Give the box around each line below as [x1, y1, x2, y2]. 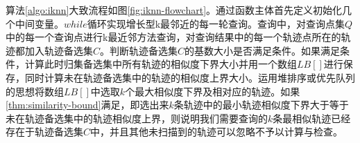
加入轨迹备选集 [24, 43, 93, 57]
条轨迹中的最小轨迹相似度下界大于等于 [173, 97, 349, 112]
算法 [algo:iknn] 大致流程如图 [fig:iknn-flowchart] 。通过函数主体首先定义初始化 [6, 3, 343, 17]
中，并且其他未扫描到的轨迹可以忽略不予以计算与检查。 [90, 124, 343, 139]
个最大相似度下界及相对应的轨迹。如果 [125, 84, 300, 98]
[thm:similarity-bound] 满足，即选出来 [6, 97, 169, 112]
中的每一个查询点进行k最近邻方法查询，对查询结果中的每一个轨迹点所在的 [6, 30, 341, 44]
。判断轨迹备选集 [100, 43, 178, 57]
